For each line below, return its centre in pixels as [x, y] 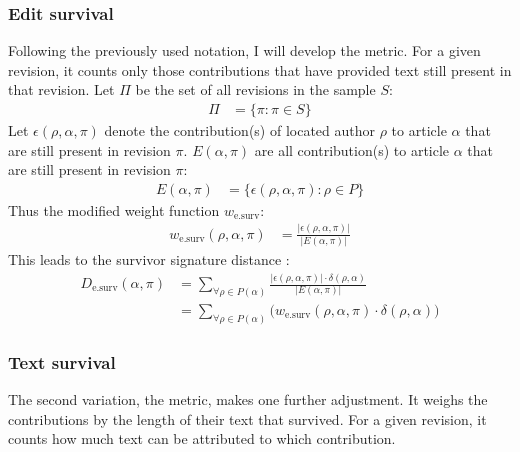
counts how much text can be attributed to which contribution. [202, 438]
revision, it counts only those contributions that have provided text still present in [260, 69]
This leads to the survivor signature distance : [149, 259]
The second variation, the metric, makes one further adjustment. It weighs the [248, 399]
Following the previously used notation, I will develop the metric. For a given [244, 50]
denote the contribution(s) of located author [240, 130]
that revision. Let [61, 89]
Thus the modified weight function [114, 209]
